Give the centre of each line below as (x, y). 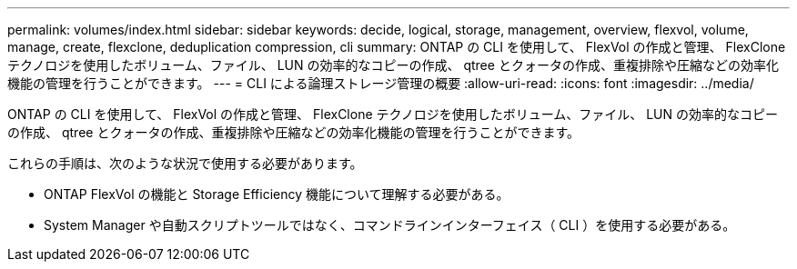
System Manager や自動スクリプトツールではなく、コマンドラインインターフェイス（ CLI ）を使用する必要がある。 (390, 225)
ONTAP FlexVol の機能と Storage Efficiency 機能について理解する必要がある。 (277, 194)
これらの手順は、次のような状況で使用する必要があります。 (185, 163)
